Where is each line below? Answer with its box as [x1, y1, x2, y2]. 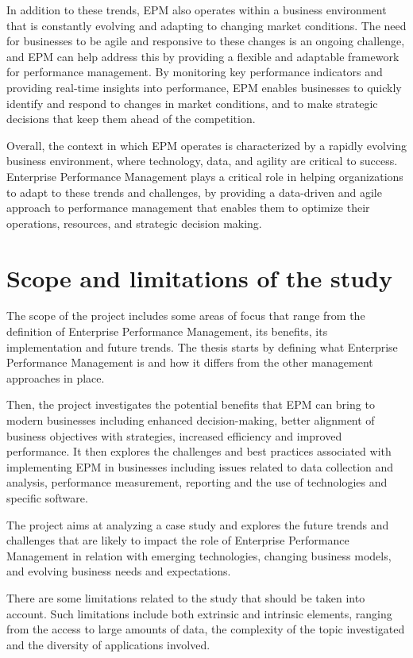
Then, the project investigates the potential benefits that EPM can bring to [6, 396, 375, 413]
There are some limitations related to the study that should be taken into [6, 589, 365, 606]
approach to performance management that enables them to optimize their [6, 199, 370, 216]
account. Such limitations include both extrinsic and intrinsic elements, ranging [6, 605, 392, 621]
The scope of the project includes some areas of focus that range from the [6, 307, 365, 324]
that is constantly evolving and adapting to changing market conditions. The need [6, 17, 407, 33]
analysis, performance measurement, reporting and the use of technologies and [6, 474, 388, 491]
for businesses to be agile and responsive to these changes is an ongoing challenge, [6, 33, 405, 49]
